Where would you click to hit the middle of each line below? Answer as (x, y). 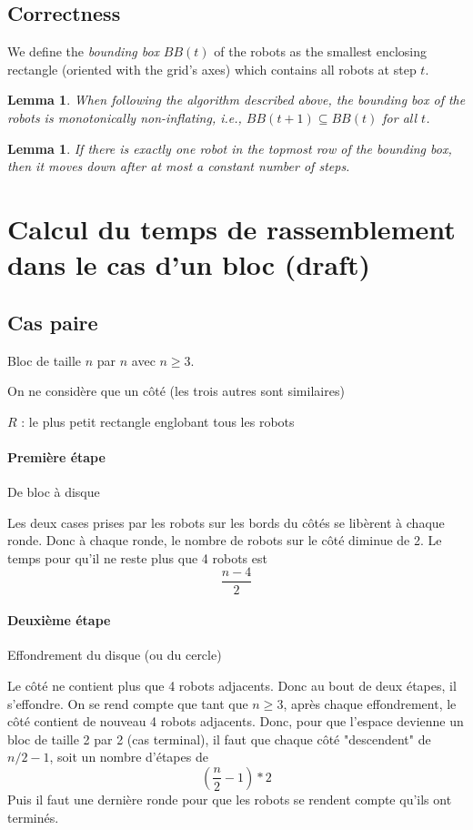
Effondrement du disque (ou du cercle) (115, 655)
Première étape (56, 456)
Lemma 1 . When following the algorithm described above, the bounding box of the (236, 100)
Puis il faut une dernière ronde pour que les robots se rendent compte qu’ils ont (230, 799)
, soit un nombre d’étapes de (129, 757)
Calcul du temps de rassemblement (231, 228)
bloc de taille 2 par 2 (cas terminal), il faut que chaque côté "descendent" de (219, 739)
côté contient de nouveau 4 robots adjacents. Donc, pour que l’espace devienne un (236, 721)
